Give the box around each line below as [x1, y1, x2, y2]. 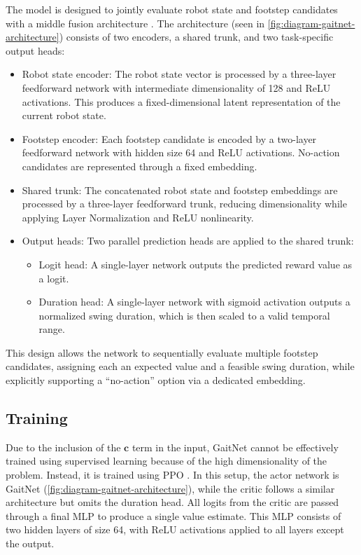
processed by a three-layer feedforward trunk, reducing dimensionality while [22, 196, 347, 211]
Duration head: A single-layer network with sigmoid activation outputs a [38, 294, 351, 309]
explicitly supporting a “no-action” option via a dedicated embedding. [6, 373, 306, 388]
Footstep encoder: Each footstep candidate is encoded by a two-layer [22, 131, 317, 146]
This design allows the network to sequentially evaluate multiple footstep [6, 345, 318, 359]
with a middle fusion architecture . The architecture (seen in [6, 15, 265, 30]
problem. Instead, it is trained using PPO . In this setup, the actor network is [6, 467, 339, 482]
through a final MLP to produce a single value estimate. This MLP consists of [6, 508, 341, 523]
